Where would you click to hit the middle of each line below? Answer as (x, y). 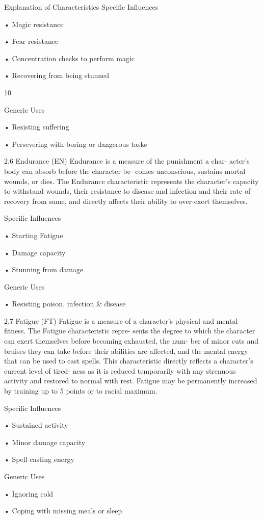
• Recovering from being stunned (57, 75)
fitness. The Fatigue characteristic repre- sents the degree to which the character (130, 331)
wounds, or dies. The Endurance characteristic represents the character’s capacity (131, 181)
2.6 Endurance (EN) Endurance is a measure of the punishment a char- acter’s (127, 161)
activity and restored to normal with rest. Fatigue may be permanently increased (131, 381)
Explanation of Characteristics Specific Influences (81, 7)
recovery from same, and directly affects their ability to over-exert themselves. (126, 201)
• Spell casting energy (39, 459)
